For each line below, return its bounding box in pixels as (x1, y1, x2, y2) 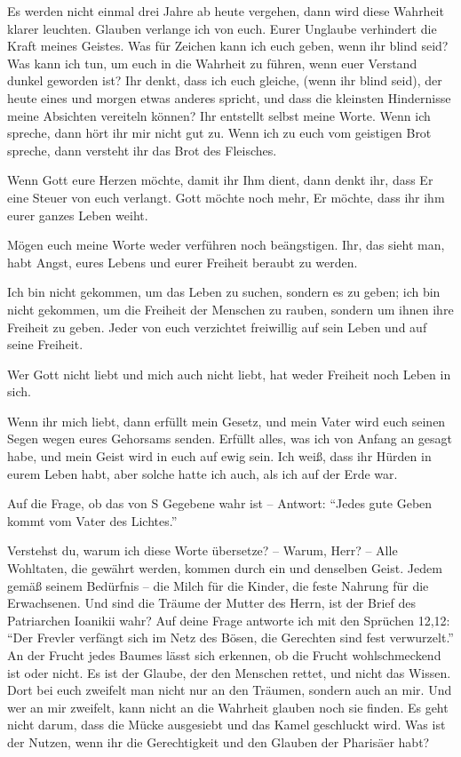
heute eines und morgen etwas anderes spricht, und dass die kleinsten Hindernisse (7, 88, 451, 107)
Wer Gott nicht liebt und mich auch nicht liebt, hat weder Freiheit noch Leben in (7, 364, 451, 383)
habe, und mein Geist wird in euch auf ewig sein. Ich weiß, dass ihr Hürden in (7, 447, 432, 466)
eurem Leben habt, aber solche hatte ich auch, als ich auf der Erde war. (7, 464, 398, 482)
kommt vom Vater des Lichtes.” (7, 511, 178, 530)
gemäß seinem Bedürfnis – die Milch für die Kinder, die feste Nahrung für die (7, 576, 429, 594)
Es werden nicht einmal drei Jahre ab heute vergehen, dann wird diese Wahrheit (7, 2, 444, 20)
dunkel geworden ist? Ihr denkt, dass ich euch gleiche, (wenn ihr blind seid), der (7, 71, 442, 90)
